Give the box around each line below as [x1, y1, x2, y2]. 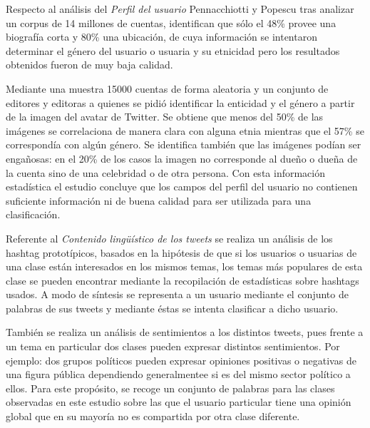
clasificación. [6, 207, 61, 222]
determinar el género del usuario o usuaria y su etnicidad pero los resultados [6, 43, 340, 58]
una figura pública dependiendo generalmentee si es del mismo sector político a [6, 367, 351, 382]
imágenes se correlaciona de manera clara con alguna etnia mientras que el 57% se [6, 123, 364, 138]
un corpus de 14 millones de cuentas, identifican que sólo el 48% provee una [6, 15, 336, 30]
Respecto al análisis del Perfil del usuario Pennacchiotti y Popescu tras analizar [6, 1, 354, 16]
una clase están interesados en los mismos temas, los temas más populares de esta [6, 259, 363, 274]
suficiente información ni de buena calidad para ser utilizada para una [6, 193, 312, 208]
